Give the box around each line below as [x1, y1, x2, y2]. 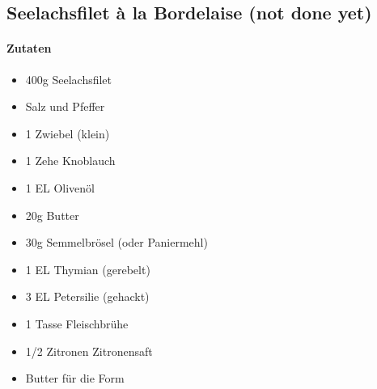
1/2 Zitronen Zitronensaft [25, 342, 153, 359]
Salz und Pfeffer [25, 98, 105, 115]
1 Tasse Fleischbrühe [25, 315, 129, 332]
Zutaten [6, 40, 52, 57]
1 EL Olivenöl [25, 179, 95, 196]
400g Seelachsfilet [25, 70, 112, 87]
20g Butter [25, 206, 79, 223]
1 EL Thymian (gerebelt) [25, 260, 150, 277]
